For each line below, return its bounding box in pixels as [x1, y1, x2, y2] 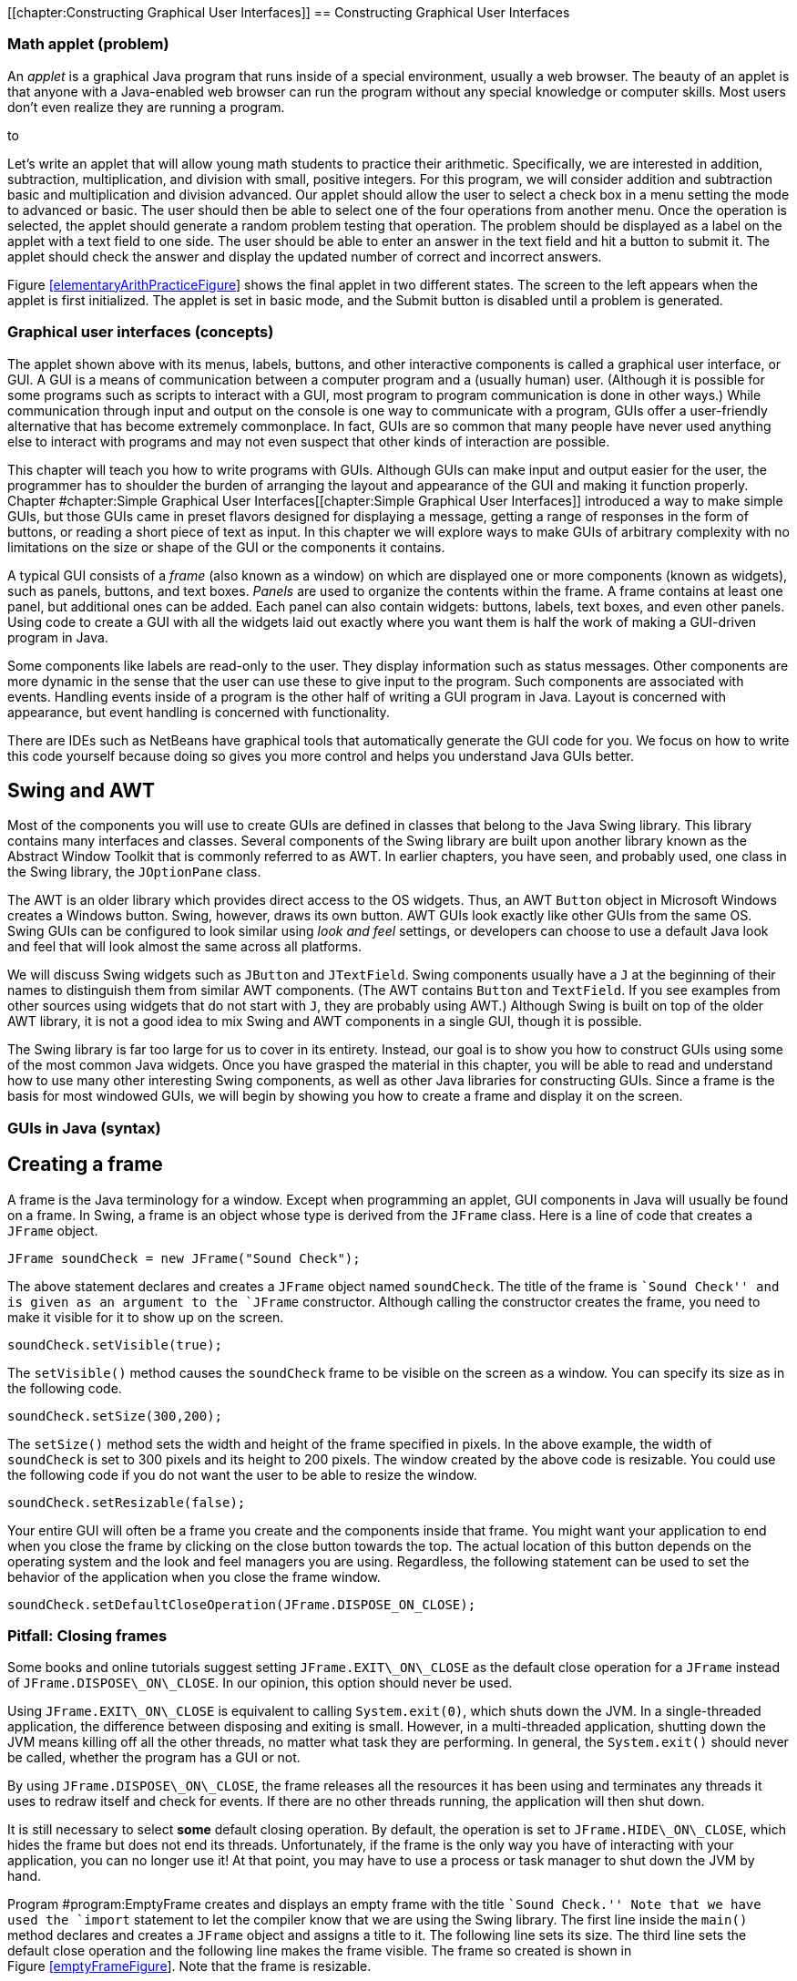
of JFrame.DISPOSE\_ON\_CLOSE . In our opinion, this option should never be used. [7, 1675, 513, 1691]
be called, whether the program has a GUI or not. [7, 1750, 301, 1766]
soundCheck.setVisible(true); [7, 1337, 223, 1352]
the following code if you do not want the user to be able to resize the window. [7, 1466, 477, 1483]
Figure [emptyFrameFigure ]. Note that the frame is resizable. [7, 1958, 372, 1975]
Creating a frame [7, 1153, 163, 1176]
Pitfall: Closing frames [7, 1626, 168, 1645]
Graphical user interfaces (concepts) [7, 323, 274, 342]
